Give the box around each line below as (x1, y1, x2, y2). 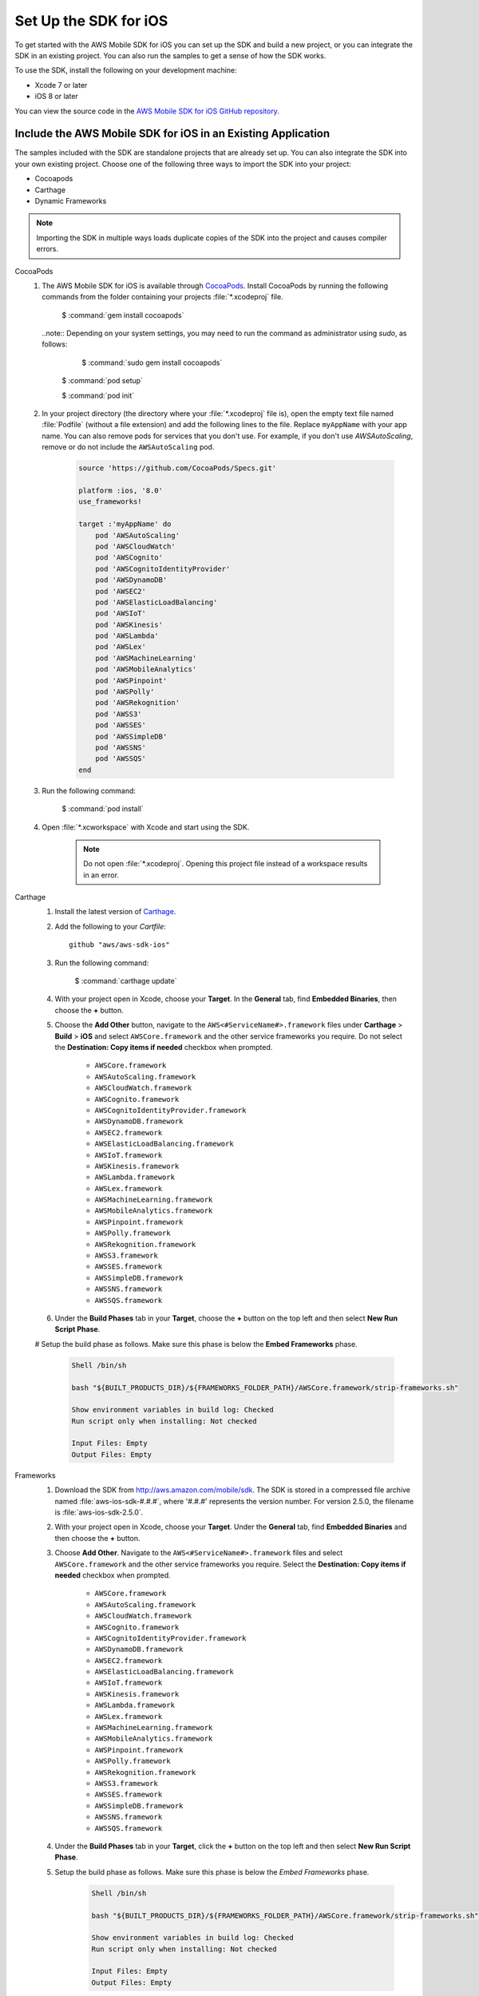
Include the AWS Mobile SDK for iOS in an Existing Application (14, 127, 331, 141)
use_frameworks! (78, 497, 143, 506)
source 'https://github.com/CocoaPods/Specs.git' (78, 464, 277, 473)
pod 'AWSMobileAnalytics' (95, 665, 197, 674)
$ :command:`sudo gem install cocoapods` (81, 358, 223, 367)
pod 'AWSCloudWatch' (95, 541, 176, 551)
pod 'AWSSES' (95, 721, 147, 730)
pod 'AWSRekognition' (95, 699, 180, 707)
